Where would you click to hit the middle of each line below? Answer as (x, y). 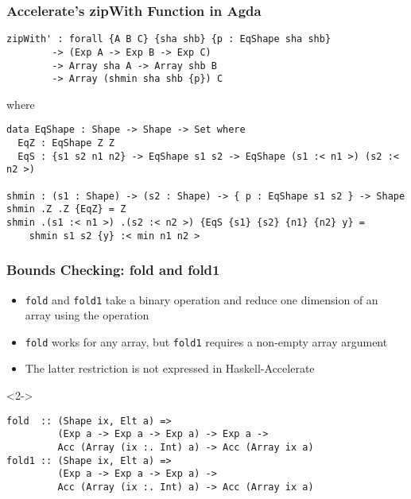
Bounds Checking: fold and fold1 (113, 270)
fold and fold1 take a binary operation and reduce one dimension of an (202, 299)
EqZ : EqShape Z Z (66, 143)
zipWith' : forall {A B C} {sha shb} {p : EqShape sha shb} (169, 39)
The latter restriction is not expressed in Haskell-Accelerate (170, 368)
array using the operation (87, 315)
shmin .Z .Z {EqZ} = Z (66, 209)
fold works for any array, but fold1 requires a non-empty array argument (206, 341)
